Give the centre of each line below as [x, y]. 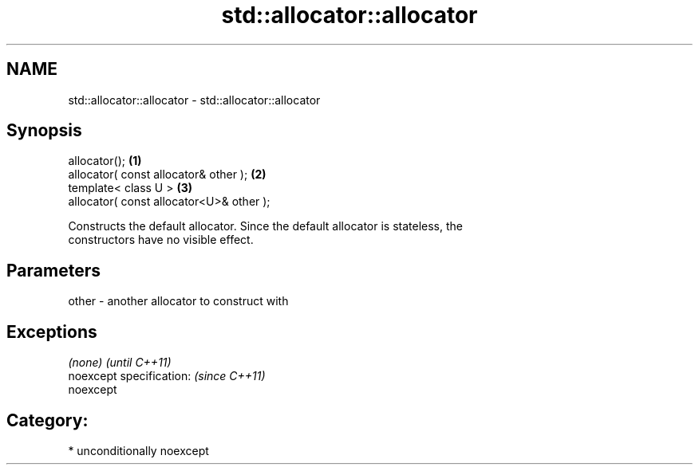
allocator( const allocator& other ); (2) [167, 175]
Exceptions [52, 332]
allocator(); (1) [105, 161]
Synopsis [44, 131]
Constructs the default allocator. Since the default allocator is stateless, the [265, 226]
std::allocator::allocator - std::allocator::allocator [194, 100]
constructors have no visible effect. [161, 240]
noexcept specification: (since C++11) [167, 376]
